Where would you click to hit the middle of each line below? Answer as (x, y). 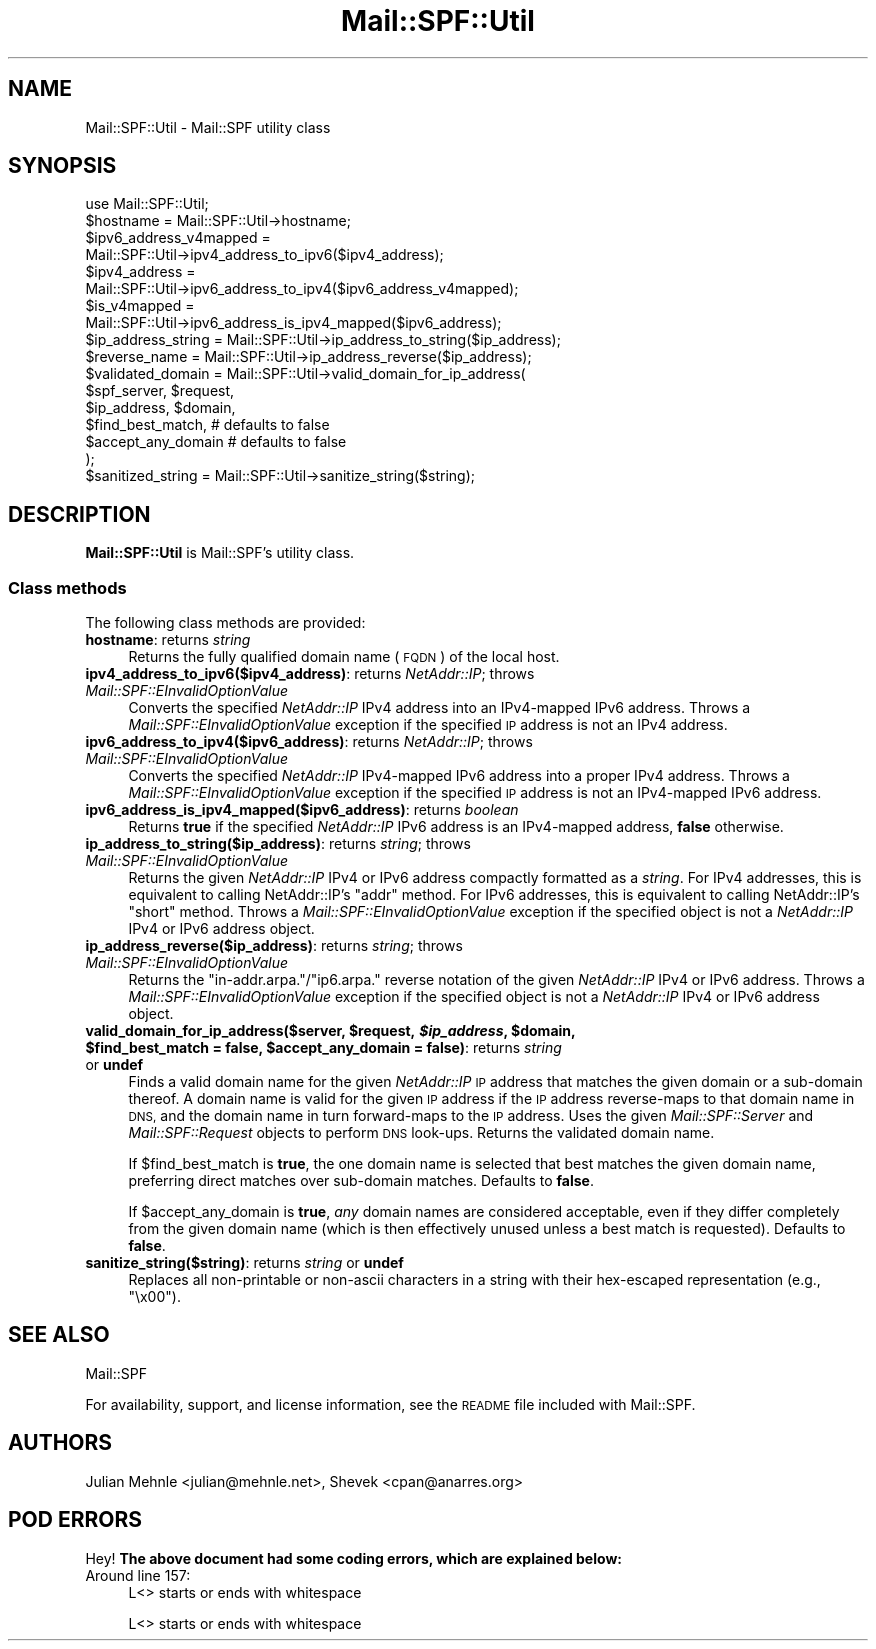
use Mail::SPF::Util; (147, 204)
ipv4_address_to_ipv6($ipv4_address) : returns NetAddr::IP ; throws (310, 674)
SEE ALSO (59, 1335)
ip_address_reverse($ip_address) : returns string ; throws (274, 946)
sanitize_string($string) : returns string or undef (244, 1263)
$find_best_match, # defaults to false (207, 425)
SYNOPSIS (62, 166)
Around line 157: (138, 1575)
